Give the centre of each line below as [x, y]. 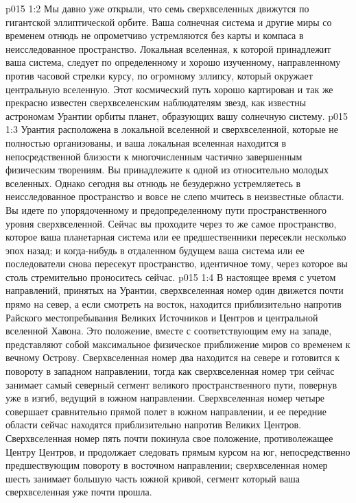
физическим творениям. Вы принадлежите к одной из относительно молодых [167, 170]
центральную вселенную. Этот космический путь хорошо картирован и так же [169, 89]
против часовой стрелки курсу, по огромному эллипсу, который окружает [159, 75]
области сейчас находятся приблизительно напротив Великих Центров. [154, 425]
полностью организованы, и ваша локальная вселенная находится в [146, 142]
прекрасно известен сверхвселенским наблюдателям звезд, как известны [156, 102]
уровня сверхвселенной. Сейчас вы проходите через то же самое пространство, [171, 223]
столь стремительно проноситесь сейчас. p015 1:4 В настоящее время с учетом [171, 277]
